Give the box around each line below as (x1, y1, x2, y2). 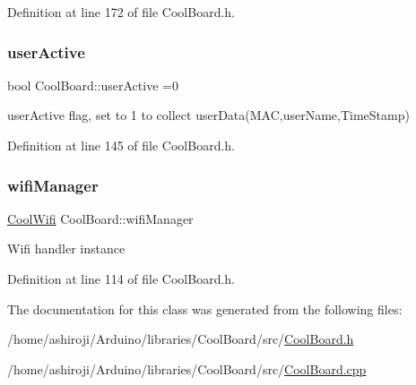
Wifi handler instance (7, 239, 126, 258)
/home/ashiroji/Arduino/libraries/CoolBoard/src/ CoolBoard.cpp (7, 359, 367, 378)
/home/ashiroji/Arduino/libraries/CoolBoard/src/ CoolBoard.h (7, 329, 354, 348)
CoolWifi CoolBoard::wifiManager (7, 209, 194, 227)
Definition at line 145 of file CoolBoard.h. (7, 136, 236, 154)
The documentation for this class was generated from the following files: (7, 299, 403, 318)
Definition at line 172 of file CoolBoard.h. (7, 3, 236, 21)
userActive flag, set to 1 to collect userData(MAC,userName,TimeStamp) (7, 106, 410, 124)
